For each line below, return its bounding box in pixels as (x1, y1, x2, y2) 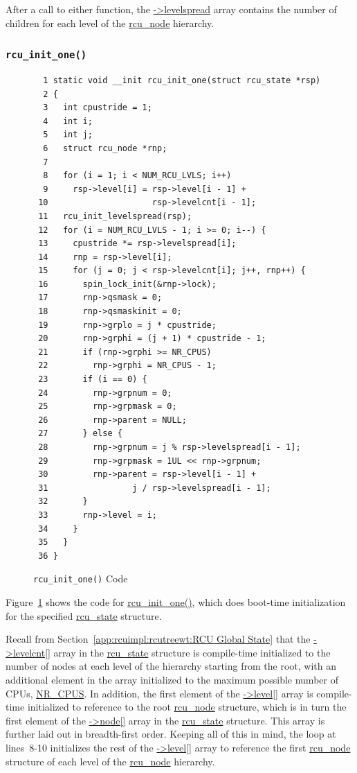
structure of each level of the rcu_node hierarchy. (6, 754, 215, 768)
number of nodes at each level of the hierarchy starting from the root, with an (6, 659, 336, 673)
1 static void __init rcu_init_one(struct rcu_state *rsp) (43, 75, 321, 85)
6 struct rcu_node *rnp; (43, 143, 167, 153)
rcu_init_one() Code (33, 571, 128, 586)
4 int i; (43, 116, 93, 126)
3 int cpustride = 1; (43, 103, 152, 113)
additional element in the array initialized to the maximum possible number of (6, 672, 338, 686)
